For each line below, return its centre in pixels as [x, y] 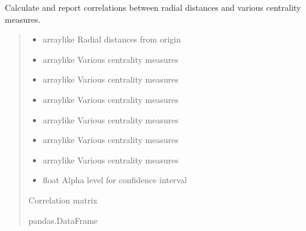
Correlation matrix [63, 200]
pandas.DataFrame [63, 220]
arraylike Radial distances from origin [112, 39]
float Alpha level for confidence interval [115, 180]
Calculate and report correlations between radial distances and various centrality [153, 7]
